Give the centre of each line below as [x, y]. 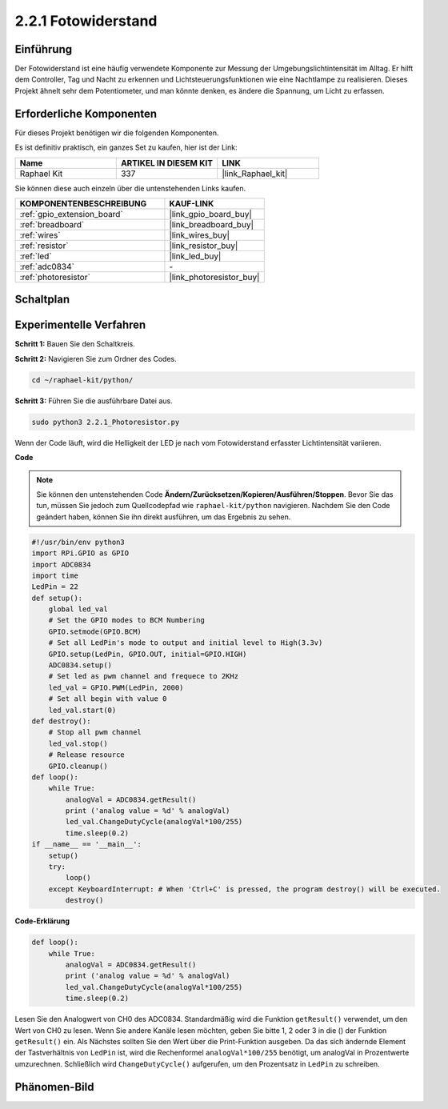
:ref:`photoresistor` [55, 277]
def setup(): [57, 598]
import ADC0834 [61, 565]
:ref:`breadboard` [52, 224]
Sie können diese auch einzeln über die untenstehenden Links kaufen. [130, 188]
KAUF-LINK [192, 203]
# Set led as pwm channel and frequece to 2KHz [144, 677]
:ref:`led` [36, 256]
